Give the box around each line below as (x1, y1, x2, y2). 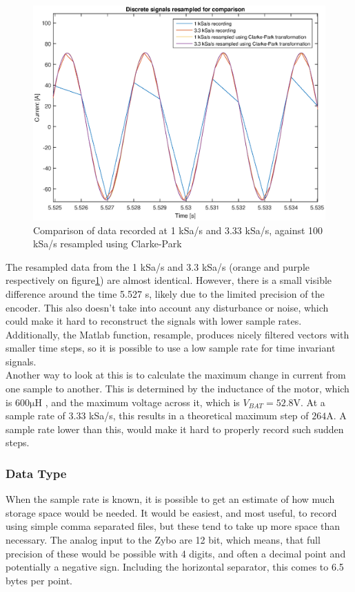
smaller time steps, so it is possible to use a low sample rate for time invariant (6, 341, 336, 355)
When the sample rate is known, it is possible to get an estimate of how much (6, 492, 335, 506)
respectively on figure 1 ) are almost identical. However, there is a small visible (6, 273, 332, 287)
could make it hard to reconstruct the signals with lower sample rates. (6, 314, 302, 328)
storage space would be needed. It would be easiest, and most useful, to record (6, 505, 337, 519)
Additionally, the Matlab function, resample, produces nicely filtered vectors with (6, 327, 349, 341)
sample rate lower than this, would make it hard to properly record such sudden (6, 421, 344, 436)
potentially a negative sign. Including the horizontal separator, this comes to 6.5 (6, 560, 344, 574)
